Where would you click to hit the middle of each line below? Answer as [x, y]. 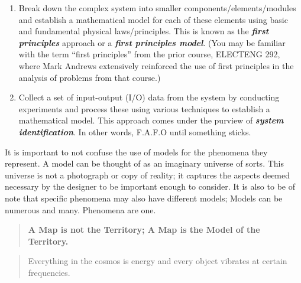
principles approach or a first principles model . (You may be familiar [152, 42]
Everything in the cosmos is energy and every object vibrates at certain [158, 261]
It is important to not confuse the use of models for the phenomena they [136, 152]
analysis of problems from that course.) [90, 77]
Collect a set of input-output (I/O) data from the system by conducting [149, 97]
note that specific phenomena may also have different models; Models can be [144, 198]
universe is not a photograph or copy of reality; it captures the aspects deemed [148, 175]
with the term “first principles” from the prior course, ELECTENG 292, [149, 54]
